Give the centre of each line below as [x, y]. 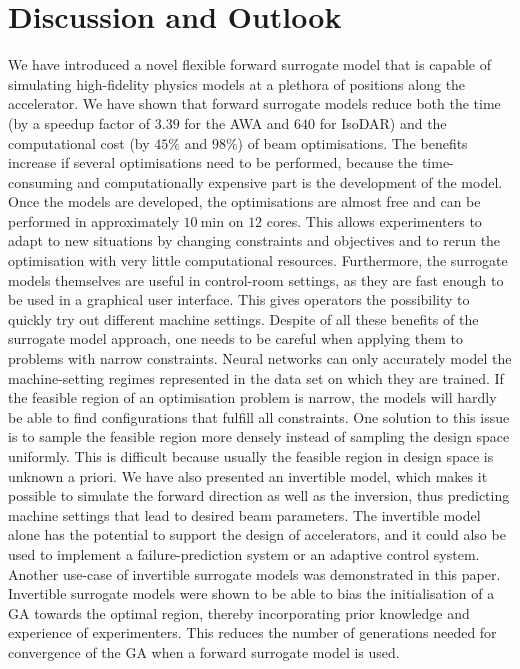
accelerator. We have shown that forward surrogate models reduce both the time [254, 103]
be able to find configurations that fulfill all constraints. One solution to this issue [259, 416]
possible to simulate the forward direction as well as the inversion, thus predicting [259, 495]
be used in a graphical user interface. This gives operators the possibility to [239, 299]
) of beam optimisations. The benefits [352, 142]
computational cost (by [79, 142]
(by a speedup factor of [79, 122]
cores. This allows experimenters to [374, 220]
